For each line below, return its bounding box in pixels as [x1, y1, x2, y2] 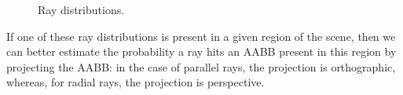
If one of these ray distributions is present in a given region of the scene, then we [6, 27, 396, 44]
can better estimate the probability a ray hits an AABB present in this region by [6, 43, 397, 60]
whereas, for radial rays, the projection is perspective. [6, 74, 265, 90]
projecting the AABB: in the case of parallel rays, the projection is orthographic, [6, 58, 396, 75]
